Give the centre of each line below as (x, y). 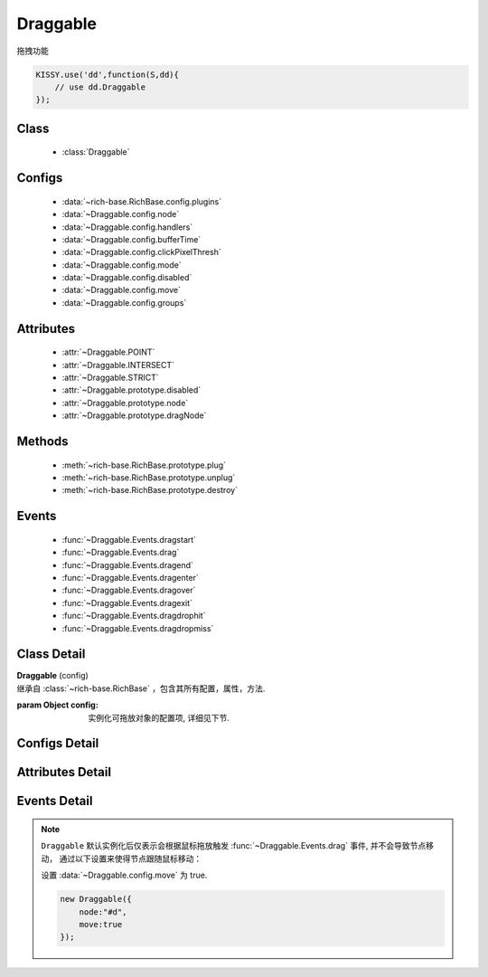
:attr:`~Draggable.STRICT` (111, 378)
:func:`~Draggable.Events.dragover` (129, 590)
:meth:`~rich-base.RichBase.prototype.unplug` (149, 478)
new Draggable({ (96, 899)
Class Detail (51, 654)
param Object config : (57, 705)
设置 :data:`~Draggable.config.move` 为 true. (124, 875)
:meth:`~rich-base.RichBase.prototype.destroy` (150, 490)
